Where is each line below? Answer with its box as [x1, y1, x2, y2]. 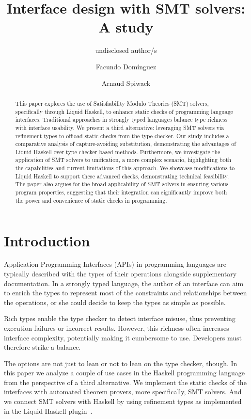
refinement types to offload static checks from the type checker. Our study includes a [15, 131, 229, 140]
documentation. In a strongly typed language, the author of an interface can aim [4, 278, 244, 288]
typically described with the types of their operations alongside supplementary [4, 268, 237, 278]
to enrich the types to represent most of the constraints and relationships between [4, 288, 247, 298]
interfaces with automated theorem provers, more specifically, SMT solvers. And [4, 387, 242, 397]
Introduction [4, 231, 90, 251]
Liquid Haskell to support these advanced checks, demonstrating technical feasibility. [15, 172, 229, 180]
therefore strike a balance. [4, 342, 81, 352]
